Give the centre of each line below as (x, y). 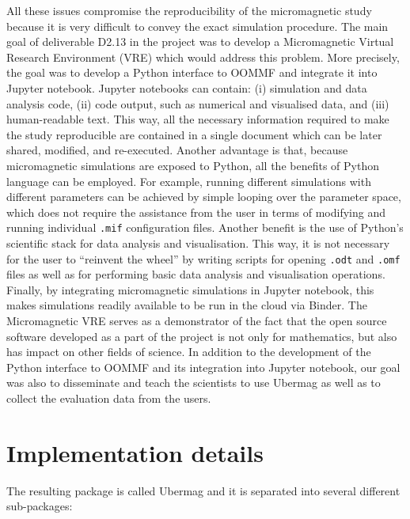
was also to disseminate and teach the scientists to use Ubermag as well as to (194, 383)
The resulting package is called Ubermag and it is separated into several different (203, 490)
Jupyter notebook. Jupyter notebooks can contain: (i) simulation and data (187, 87)
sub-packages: (40, 506)
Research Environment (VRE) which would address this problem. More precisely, (203, 57)
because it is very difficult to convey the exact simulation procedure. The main (197, 26)
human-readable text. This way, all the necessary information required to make (198, 119)
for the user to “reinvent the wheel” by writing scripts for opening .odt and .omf (203, 258)
